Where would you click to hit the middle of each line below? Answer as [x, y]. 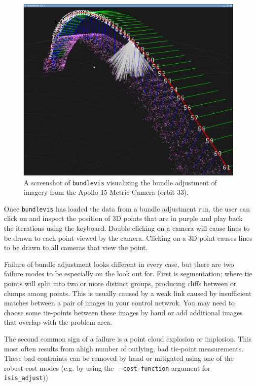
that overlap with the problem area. [58, 322]
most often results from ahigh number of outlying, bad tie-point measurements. [124, 348]
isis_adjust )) [26, 377]
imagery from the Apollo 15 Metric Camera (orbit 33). [106, 192]
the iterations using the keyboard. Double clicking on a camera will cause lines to [127, 228]
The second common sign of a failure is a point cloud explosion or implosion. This [128, 339]
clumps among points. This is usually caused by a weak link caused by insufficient [128, 293]
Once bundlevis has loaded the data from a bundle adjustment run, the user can [127, 208]
